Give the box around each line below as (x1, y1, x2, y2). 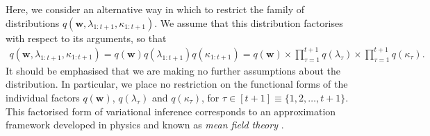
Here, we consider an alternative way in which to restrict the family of (6, 2, 305, 16)
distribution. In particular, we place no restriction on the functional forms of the (6, 77, 348, 91)
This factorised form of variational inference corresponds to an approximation (6, 104, 336, 118)
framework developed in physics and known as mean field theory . (6, 117, 284, 132)
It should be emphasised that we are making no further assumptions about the (6, 63, 341, 77)
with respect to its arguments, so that (6, 30, 167, 45)
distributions (6, 15, 60, 30)
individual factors (6, 90, 80, 104)
